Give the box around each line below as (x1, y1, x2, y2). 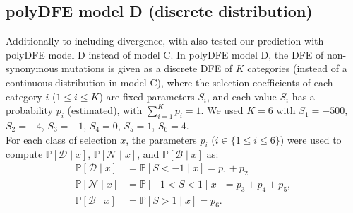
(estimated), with (67, 103, 143, 117)
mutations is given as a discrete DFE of (61, 61, 233, 76)
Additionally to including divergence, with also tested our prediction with (6, 33, 324, 48)
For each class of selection (6, 132, 117, 146)
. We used (201, 103, 244, 117)
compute (6, 146, 43, 161)
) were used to (280, 132, 342, 146)
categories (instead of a (247, 61, 347, 76)
